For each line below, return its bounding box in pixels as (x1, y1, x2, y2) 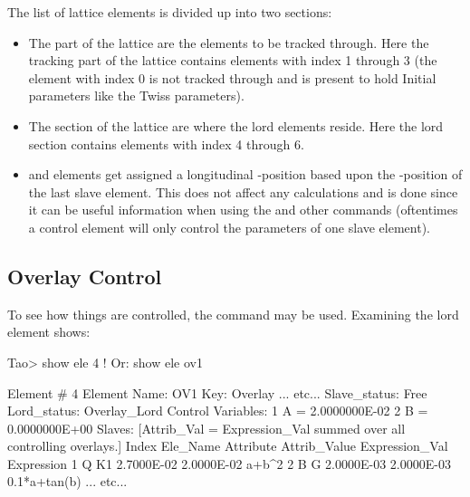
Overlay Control (7, 262, 162, 290)
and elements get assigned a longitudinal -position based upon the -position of (28, 165, 463, 184)
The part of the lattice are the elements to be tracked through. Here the (28, 33, 429, 52)
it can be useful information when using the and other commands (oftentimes (28, 200, 458, 219)
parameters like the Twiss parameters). (28, 86, 245, 105)
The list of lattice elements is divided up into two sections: (7, 3, 332, 21)
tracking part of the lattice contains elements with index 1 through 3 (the (28, 51, 437, 70)
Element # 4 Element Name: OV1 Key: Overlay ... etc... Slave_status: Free (7, 383, 427, 402)
